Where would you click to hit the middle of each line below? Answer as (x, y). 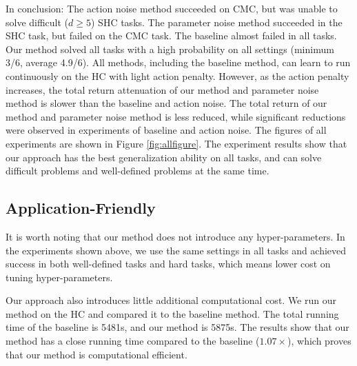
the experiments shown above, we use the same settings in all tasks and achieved (176, 250)
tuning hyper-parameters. (59, 277)
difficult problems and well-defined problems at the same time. (137, 171)
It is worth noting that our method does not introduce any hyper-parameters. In (175, 236)
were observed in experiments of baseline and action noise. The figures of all (166, 130)
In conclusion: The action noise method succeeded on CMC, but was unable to (172, 8)
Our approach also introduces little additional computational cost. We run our (171, 300)
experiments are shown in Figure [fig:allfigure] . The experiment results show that (176, 143)
